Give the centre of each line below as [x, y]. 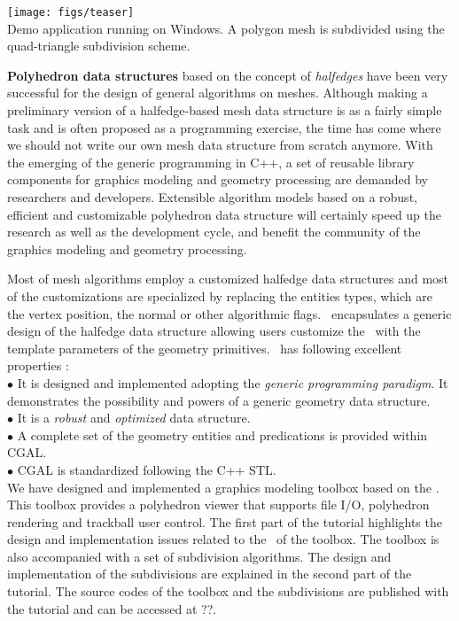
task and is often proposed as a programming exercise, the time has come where [224, 127]
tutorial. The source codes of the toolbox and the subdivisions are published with [228, 591]
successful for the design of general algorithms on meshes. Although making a [218, 93]
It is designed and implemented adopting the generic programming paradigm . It [233, 382]
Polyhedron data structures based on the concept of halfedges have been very [228, 75]
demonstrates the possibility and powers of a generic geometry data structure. [219, 400]
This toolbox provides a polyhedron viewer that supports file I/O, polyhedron [218, 505]
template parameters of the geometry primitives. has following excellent [205, 348]
